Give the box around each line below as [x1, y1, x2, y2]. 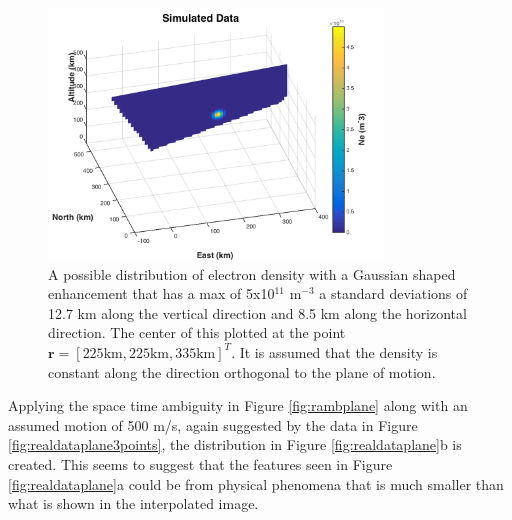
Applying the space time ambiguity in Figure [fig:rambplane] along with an [8, 395, 468, 416]
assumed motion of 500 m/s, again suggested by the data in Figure [8, 414, 418, 435]
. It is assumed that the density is [231, 341, 438, 362]
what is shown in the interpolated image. [8, 493, 259, 514]
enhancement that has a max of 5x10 [48, 283, 275, 304]
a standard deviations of [319, 283, 468, 304]
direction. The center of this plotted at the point [48, 322, 346, 343]
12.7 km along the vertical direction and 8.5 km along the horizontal [48, 302, 467, 323]
